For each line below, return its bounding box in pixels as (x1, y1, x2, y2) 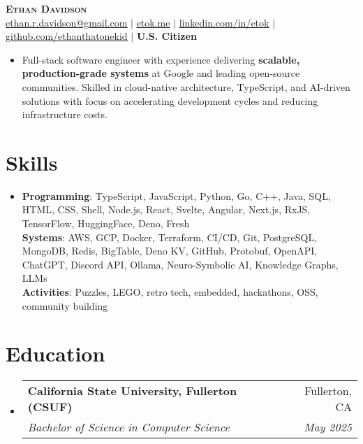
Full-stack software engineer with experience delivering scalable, (22, 52, 300, 66)
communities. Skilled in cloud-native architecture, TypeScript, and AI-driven (22, 79, 350, 94)
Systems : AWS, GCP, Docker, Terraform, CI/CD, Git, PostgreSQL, (22, 229, 318, 244)
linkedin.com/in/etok (179, 15, 269, 29)
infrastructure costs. (22, 107, 108, 122)
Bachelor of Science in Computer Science (27, 419, 230, 436)
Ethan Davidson (6, 1, 87, 15)
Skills (6, 148, 58, 176)
